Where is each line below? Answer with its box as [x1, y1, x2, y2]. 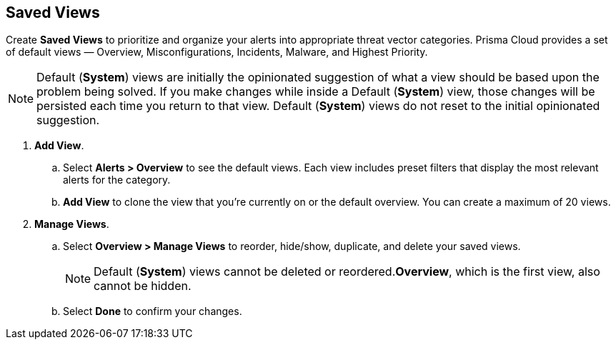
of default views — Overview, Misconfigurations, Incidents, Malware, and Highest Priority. [6, 46, 428, 59]
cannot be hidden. [94, 279, 192, 294]
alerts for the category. [63, 174, 171, 186]
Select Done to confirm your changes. [63, 305, 242, 318]
